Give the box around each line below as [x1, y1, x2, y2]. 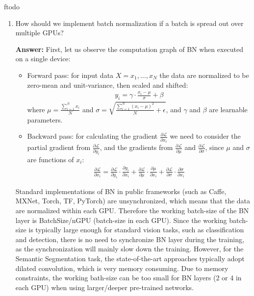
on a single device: [15, 53, 71, 64]
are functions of [27, 154, 74, 164]
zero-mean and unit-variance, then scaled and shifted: [27, 79, 188, 90]
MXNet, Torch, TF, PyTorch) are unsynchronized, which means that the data [15, 196, 251, 206]
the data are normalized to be [159, 70, 249, 80]
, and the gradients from [100, 142, 173, 152]
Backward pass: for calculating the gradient [27, 131, 158, 141]
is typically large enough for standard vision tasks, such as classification [28, 224, 244, 235]
